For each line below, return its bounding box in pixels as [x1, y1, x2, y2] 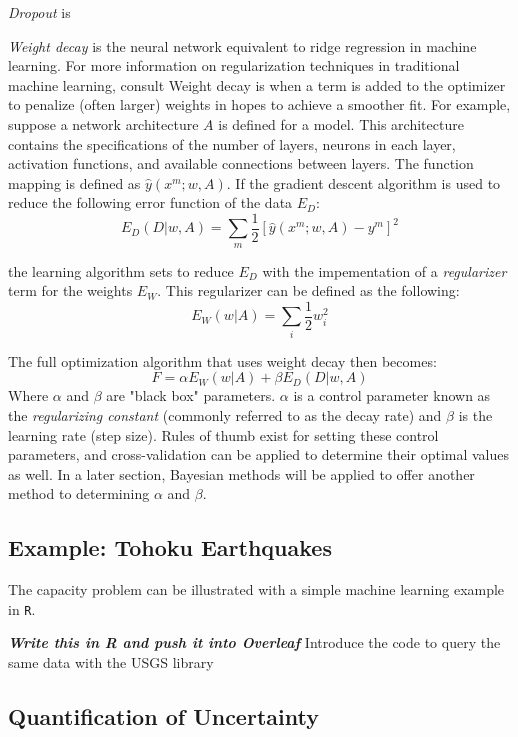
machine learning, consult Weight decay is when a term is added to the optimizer [8, 74, 506, 95]
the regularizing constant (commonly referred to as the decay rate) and [8, 404, 442, 425]
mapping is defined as [8, 172, 141, 193]
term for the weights [8, 280, 133, 301]
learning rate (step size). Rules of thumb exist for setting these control [8, 424, 439, 445]
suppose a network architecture [8, 113, 199, 134]
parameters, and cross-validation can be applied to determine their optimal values [8, 444, 510, 465]
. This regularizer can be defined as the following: [157, 280, 460, 301]
